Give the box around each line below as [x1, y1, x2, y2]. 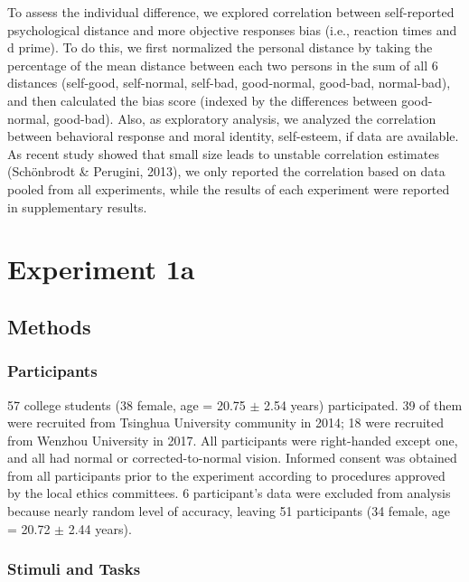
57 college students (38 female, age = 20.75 [7, 395, 246, 414]
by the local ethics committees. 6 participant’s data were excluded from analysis [7, 483, 451, 502]
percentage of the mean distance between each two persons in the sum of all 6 [7, 55, 438, 74]
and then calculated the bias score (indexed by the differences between [7, 90, 398, 109]
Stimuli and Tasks [7, 558, 141, 580]
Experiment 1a [7, 250, 195, 287]
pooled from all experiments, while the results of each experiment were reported [7, 179, 450, 198]
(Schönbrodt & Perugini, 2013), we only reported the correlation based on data [7, 162, 446, 181]
